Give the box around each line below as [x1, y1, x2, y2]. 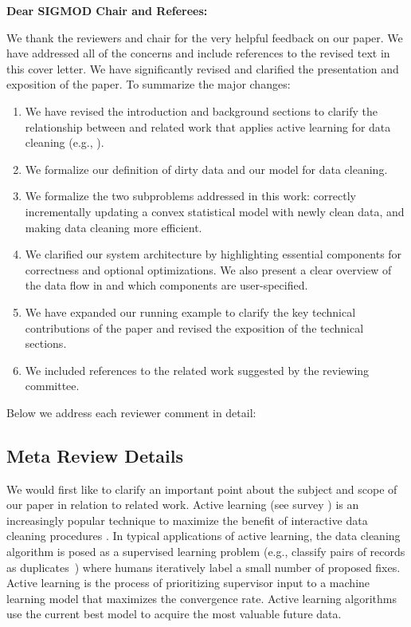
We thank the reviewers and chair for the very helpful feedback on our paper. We [6, 29, 403, 45]
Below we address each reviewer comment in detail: [6, 404, 256, 420]
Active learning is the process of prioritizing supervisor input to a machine [6, 574, 370, 591]
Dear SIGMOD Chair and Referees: [6, 2, 208, 18]
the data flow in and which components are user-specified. [25, 277, 308, 294]
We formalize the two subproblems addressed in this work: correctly [25, 187, 356, 204]
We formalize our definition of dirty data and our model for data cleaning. [25, 160, 388, 177]
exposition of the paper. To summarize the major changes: [6, 76, 291, 93]
